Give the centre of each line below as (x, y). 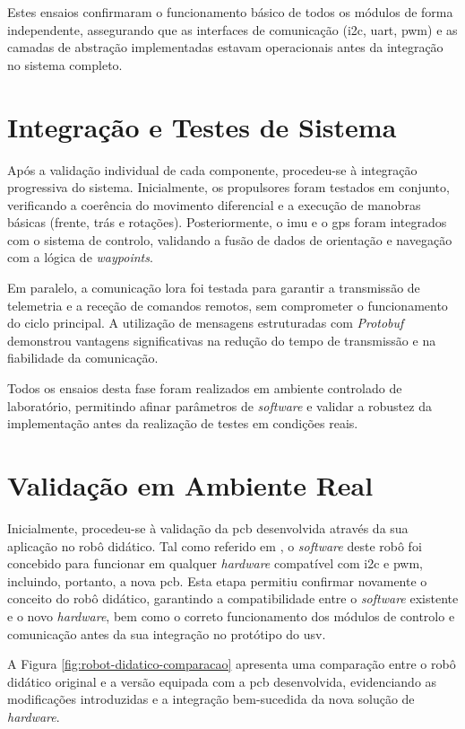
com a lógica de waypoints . (80, 257)
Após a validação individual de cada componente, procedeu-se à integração (212, 169)
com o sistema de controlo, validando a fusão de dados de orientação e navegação (230, 239)
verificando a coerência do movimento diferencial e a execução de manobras (214, 204)
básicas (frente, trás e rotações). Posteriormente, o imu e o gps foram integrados (227, 222)
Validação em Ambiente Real (190, 485)
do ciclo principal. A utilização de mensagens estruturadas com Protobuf (206, 323)
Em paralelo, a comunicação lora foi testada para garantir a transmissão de (214, 288)
